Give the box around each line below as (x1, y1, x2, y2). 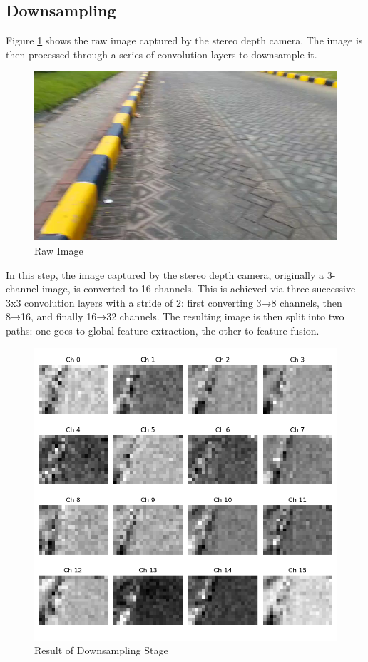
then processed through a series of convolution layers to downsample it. (6, 46, 317, 61)
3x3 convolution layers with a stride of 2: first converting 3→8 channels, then (6, 295, 342, 310)
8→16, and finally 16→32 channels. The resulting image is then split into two (6, 309, 344, 324)
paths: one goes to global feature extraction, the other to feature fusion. (6, 322, 320, 337)
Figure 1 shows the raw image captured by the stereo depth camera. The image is (6, 33, 363, 48)
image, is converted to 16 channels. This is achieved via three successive (41, 281, 356, 296)
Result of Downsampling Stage (34, 643, 168, 658)
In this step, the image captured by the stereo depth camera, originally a (6, 267, 324, 282)
